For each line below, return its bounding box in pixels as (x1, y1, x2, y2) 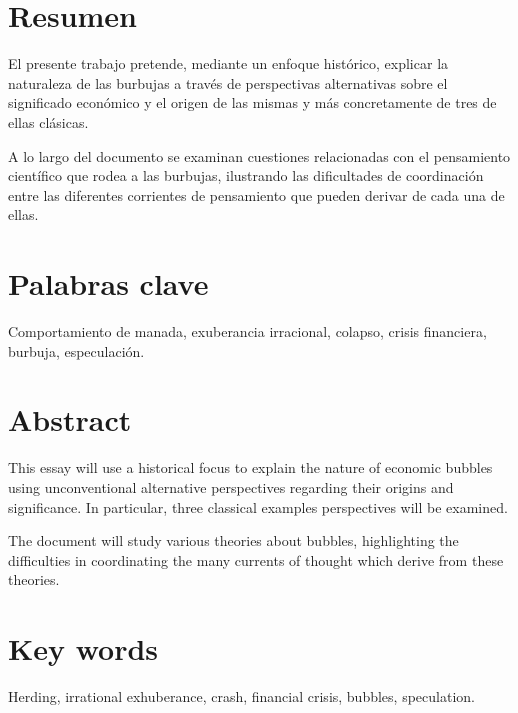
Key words (8, 628, 159, 669)
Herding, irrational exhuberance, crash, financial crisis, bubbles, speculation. (8, 686, 475, 706)
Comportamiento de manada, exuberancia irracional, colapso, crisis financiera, (8, 321, 487, 341)
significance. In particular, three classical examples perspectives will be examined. (8, 496, 508, 517)
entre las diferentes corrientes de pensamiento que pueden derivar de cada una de (8, 184, 505, 205)
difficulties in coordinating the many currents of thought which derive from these (8, 549, 504, 570)
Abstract (8, 399, 132, 440)
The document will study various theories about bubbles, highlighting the (8, 530, 459, 551)
